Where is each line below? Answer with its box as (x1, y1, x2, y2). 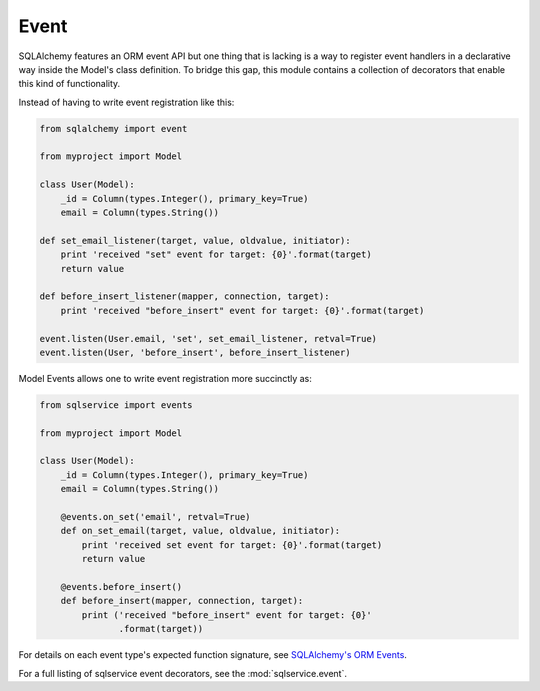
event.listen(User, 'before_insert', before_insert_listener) (39, 346, 351, 358)
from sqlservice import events (39, 399, 194, 410)
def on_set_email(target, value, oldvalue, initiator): (60, 525, 341, 537)
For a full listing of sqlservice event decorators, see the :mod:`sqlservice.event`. (18, 667, 347, 679)
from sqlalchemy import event (39, 123, 188, 134)
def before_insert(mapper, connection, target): (60, 595, 304, 607)
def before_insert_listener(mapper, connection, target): (39, 291, 330, 302)
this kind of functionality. (18, 78, 121, 90)
